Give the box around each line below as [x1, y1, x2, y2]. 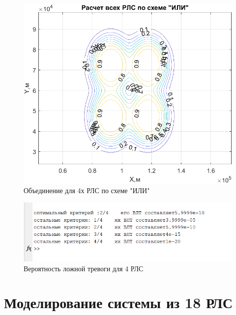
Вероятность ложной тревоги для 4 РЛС [24, 263, 144, 273]
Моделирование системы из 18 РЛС [4, 292, 233, 312]
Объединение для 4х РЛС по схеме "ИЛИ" [24, 185, 150, 196]
